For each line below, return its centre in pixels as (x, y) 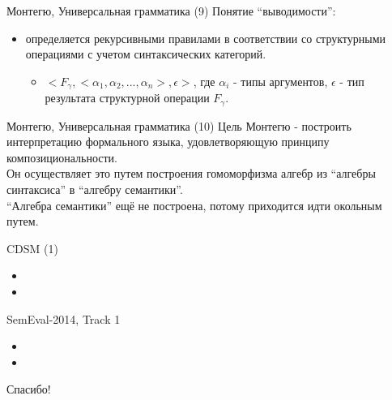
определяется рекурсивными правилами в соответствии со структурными (206, 38)
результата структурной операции (127, 98)
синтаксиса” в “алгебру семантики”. (95, 189)
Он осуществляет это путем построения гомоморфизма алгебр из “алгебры (191, 173)
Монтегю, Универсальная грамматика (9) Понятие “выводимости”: (171, 11)
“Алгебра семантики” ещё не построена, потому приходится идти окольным (194, 205)
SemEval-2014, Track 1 (64, 318)
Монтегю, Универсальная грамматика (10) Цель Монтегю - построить (179, 125)
